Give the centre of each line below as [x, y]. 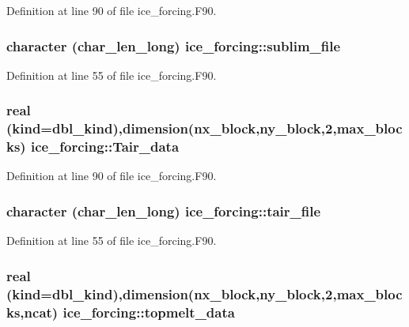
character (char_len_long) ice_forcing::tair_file [164, 210]
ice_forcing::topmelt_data [149, 312]
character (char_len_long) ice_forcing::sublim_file [174, 45]
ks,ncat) [32, 312]
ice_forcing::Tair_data [105, 147]
